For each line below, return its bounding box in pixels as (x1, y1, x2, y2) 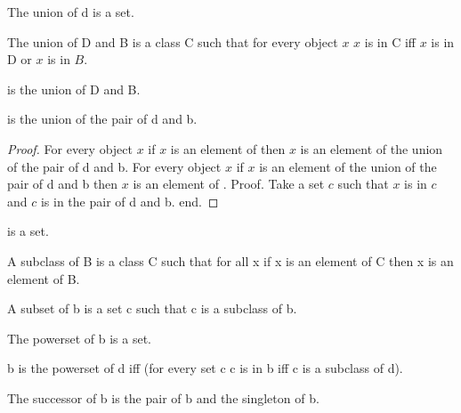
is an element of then (170, 139, 286, 158)
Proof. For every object (7, 139, 133, 158)
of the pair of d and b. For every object (7, 157, 222, 175)
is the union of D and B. (7, 79, 141, 98)
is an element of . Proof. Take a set (133, 174, 325, 193)
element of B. (7, 269, 80, 287)
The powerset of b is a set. (7, 328, 152, 347)
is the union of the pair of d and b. (7, 109, 198, 128)
